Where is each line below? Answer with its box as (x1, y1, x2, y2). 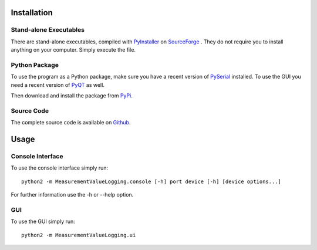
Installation (11, 8, 53, 18)
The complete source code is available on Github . (11, 119, 131, 126)
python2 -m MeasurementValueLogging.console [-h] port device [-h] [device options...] (21, 178, 282, 185)
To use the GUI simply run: (11, 218, 76, 225)
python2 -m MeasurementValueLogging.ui (21, 232, 136, 238)
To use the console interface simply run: (11, 164, 109, 171)
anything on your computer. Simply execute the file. (11, 46, 136, 53)
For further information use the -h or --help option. (11, 191, 134, 198)
